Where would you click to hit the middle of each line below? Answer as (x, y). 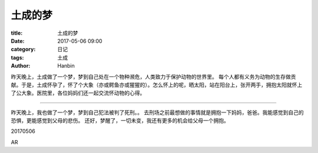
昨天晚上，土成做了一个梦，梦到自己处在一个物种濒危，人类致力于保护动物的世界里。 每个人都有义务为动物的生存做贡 (153, 76)
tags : (17, 57)
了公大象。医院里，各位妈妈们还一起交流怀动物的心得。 (78, 93)
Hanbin (66, 66)
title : (17, 33)
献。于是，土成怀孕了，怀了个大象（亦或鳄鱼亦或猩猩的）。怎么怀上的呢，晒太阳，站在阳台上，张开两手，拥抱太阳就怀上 (157, 85)
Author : (21, 66)
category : (23, 49)
